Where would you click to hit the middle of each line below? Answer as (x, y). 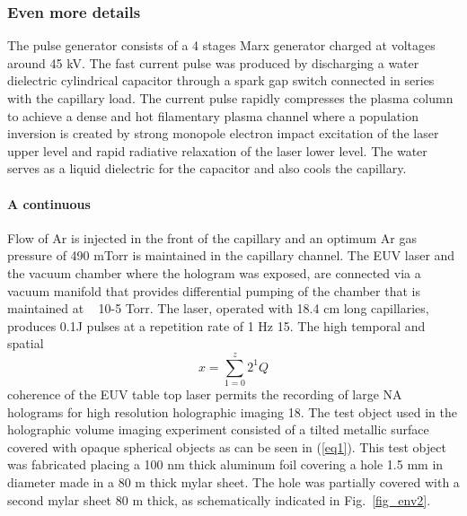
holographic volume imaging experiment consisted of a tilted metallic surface (218, 429)
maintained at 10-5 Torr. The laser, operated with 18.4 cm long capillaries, (218, 308)
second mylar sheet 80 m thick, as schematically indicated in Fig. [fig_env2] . (219, 499)
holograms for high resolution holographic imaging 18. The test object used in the (232, 411)
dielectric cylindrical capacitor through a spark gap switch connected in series (221, 80)
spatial (26, 343)
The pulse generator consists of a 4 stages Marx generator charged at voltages (221, 45)
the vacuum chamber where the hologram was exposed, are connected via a (214, 272)
